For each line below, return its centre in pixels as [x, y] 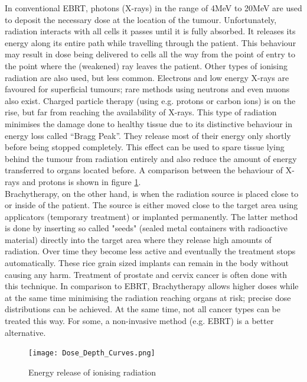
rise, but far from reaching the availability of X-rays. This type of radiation [141, 112]
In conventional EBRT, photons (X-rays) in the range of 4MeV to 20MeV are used [153, 8]
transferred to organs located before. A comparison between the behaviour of [144, 170]
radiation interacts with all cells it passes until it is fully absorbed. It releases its [150, 31]
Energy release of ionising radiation [92, 372]
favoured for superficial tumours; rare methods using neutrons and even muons [147, 89]
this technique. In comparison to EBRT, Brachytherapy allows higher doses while [152, 286]
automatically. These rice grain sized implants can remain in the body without [147, 263]
